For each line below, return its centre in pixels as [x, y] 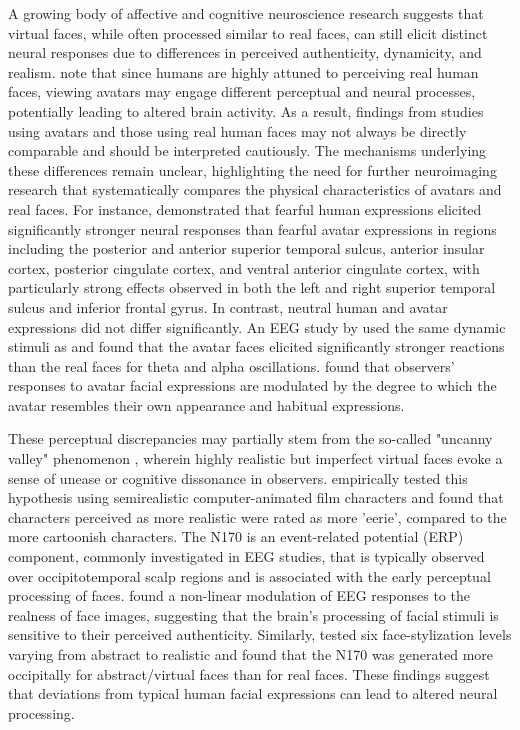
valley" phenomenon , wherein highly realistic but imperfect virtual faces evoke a [255, 458]
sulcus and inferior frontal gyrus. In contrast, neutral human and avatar [228, 306]
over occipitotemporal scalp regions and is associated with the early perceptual [249, 575]
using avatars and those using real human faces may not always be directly [237, 130]
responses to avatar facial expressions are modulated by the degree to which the [252, 385]
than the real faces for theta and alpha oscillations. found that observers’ [231, 365]
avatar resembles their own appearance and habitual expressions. [206, 404]
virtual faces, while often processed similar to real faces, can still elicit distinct [248, 32]
